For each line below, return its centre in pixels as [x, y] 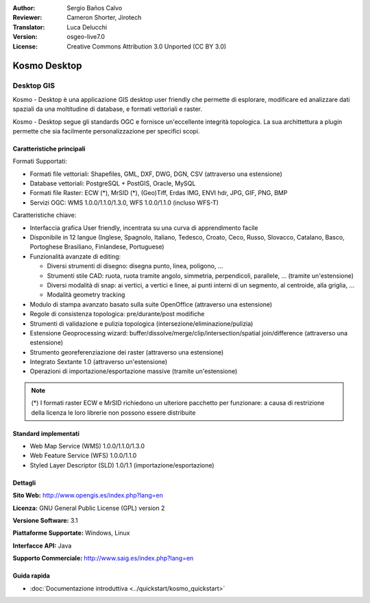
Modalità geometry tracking [86, 295]
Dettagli [24, 483]
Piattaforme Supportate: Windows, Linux [71, 533]
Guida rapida [32, 576]
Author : [24, 8]
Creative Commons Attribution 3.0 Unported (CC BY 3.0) [147, 46]
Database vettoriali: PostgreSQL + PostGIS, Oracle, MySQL [113, 183]
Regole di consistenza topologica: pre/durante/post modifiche [117, 314]
